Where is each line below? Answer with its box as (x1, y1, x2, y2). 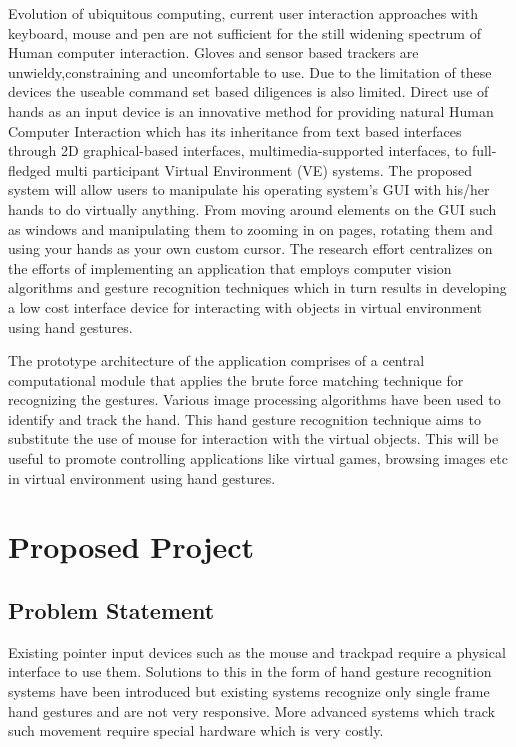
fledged (8, 159, 51, 180)
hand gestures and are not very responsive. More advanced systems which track (8, 700, 495, 721)
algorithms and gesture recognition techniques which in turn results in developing (8, 277, 507, 298)
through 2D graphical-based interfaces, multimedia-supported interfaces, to (8, 140, 468, 161)
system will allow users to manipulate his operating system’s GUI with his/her (8, 179, 490, 200)
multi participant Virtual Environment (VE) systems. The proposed (55, 159, 473, 180)
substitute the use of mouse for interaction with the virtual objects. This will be (8, 428, 499, 449)
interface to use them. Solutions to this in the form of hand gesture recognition (8, 661, 492, 682)
